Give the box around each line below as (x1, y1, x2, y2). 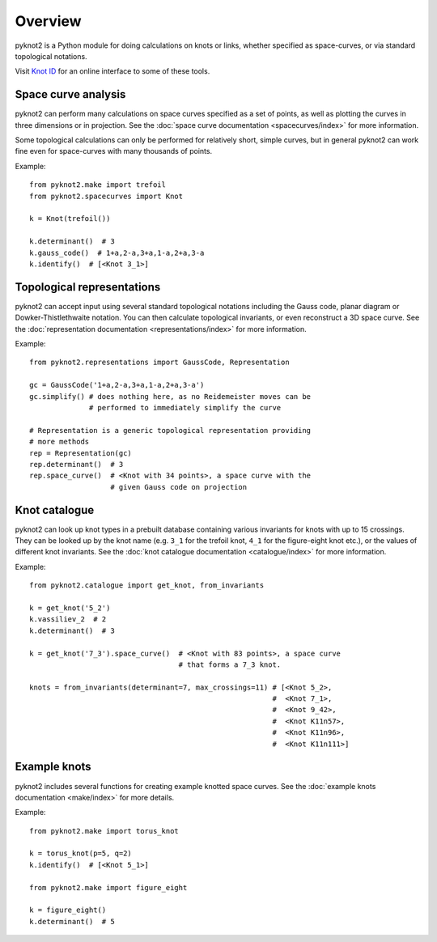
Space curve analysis (15, 87, 126, 101)
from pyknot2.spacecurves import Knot (29, 191, 184, 201)
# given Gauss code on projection (110, 482, 247, 491)
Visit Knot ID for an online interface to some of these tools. (15, 66, 210, 76)
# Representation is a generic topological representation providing (29, 426, 312, 435)
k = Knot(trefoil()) (29, 214, 111, 223)
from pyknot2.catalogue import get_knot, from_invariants (29, 581, 265, 590)
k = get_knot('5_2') (29, 603, 111, 613)
